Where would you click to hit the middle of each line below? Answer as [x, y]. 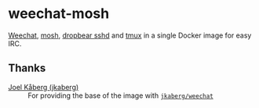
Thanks [27, 68]
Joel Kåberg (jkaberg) [44, 87]
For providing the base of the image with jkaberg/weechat [120, 95]
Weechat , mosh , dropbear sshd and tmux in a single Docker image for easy [130, 35]
